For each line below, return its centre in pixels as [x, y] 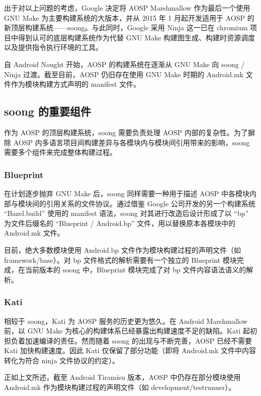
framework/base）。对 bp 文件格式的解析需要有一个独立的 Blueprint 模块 [120, 260]
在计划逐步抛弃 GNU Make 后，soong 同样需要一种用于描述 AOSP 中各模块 [127, 193]
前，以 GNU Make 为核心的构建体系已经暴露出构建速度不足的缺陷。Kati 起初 [130, 331]
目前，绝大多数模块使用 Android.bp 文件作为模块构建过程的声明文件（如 [123, 249]
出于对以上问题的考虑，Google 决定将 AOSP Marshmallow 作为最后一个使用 [127, 8]
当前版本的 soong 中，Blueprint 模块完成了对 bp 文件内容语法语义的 [136, 270]
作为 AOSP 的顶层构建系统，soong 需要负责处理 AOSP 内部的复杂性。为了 [126, 132]
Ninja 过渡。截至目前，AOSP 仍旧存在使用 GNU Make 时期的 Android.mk [124, 74]
